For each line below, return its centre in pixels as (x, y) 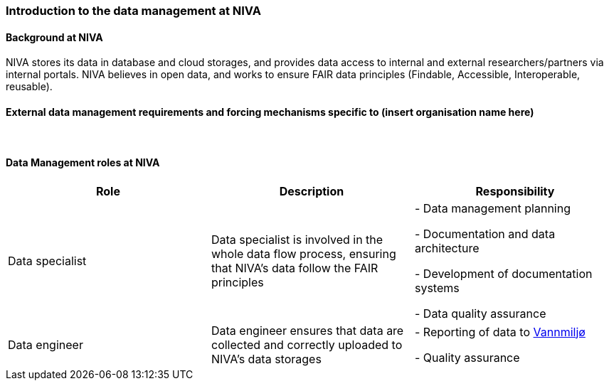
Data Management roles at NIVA (83, 163)
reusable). (29, 87)
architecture (447, 248)
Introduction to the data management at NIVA (134, 11)
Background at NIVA (54, 37)
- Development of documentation (503, 273)
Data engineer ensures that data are (307, 330)
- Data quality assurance (480, 313)
